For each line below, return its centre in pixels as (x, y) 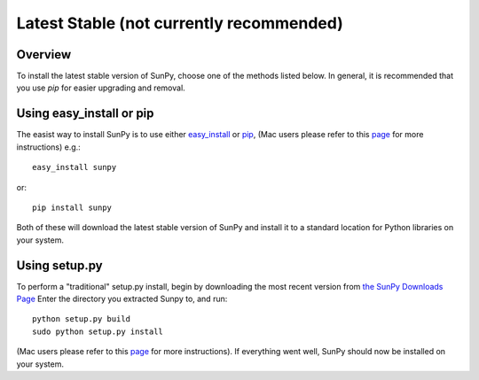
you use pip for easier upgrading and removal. (101, 88)
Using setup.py (59, 265)
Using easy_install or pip (85, 114)
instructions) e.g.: (49, 147)
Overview (44, 54)
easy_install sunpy (75, 167)
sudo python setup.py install (98, 331)
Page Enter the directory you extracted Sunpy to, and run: (122, 299)
